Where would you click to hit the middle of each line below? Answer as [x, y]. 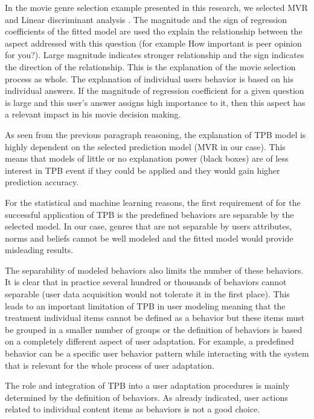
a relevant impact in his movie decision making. [93, 114]
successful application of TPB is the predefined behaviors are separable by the [149, 214]
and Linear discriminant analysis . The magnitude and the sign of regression [146, 19]
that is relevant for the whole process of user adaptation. [110, 365]
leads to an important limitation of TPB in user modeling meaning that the [145, 305]
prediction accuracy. [42, 182]
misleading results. [39, 250]
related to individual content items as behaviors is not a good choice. [133, 409]
